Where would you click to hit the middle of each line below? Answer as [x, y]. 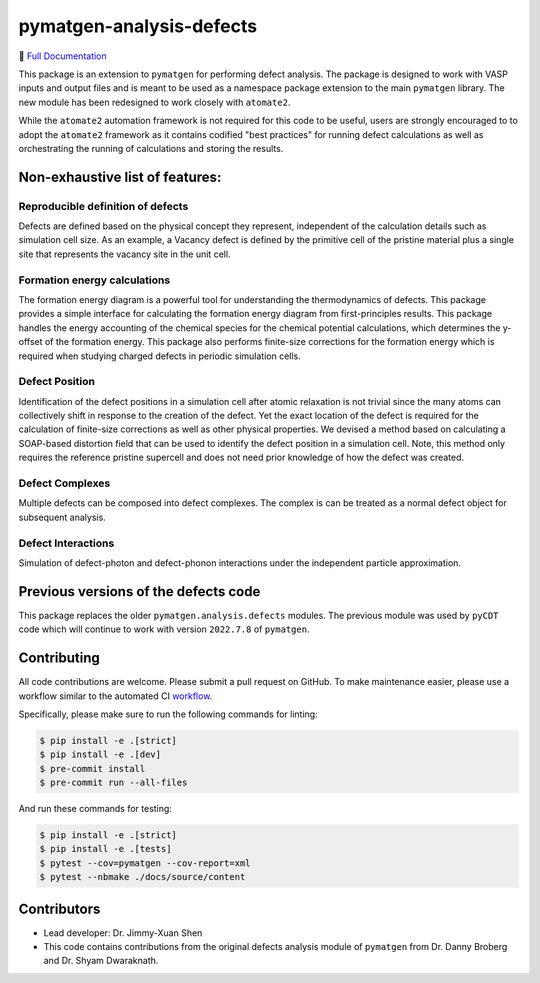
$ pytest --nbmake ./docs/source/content [142, 877]
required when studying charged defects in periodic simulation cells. [160, 356]
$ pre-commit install [92, 768]
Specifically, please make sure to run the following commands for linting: [168, 714]
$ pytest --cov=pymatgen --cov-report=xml [145, 863]
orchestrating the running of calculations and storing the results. [151, 148]
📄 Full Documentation [62, 56]
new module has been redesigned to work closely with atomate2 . [154, 102]
